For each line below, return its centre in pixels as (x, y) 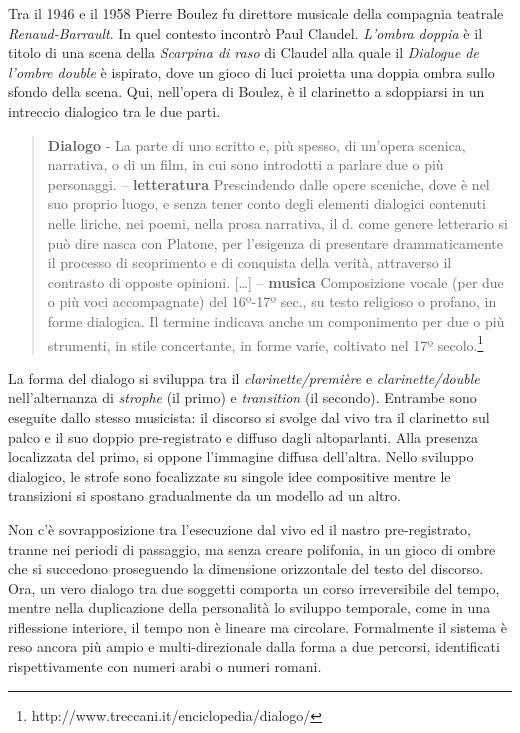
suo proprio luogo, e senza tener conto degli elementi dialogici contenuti (266, 203)
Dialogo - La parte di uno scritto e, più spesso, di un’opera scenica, (256, 144)
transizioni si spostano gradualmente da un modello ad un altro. (204, 495)
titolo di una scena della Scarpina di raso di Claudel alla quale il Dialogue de (243, 52)
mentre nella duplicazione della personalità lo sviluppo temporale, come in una (249, 607)
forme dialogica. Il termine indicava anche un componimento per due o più (276, 320)
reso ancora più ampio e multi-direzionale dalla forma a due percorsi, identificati (254, 646)
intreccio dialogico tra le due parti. (114, 110)
